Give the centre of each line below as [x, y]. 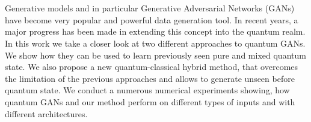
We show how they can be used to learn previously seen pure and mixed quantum [155, 55]
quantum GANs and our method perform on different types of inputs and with [150, 101]
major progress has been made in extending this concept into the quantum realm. [155, 31]
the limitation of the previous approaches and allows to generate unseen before [150, 78]
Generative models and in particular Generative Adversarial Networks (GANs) [150, 8]
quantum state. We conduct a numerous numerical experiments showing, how [147, 90]
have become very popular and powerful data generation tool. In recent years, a [152, 19]
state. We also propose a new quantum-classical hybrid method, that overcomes [152, 67]
